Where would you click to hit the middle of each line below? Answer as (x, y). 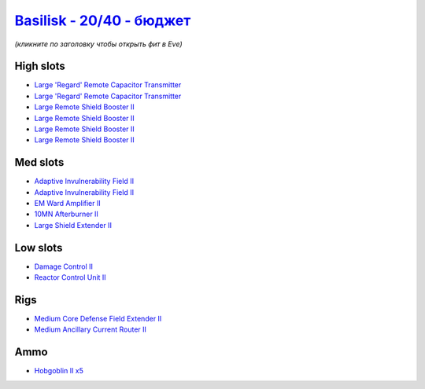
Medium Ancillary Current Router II (91, 329)
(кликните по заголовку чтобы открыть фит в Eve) (98, 44)
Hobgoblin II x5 (59, 371)
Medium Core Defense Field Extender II (98, 319)
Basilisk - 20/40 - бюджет (103, 20)
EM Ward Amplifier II (68, 204)
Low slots (39, 248)
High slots (40, 66)
